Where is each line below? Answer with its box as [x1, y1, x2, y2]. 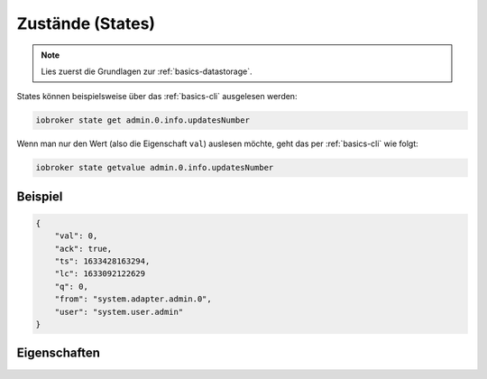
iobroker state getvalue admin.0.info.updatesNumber [35, 162, 274, 173]
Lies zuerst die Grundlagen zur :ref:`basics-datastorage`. [41, 66, 253, 77]
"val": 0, [54, 231, 98, 241]
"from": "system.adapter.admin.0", [54, 294, 212, 304]
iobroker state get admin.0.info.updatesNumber [35, 116, 250, 125]
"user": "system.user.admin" [54, 307, 184, 317]
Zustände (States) [16, 14, 156, 33]
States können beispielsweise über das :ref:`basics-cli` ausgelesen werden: [16, 91, 298, 102]
